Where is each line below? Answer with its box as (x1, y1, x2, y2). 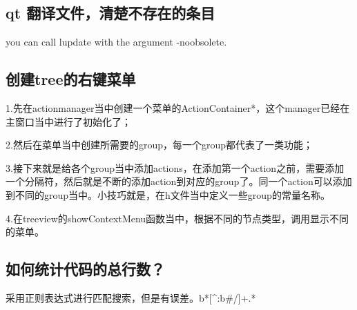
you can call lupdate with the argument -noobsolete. (6, 35, 227, 49)
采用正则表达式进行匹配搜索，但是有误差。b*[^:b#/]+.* (6, 290, 256, 304)
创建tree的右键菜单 (6, 68, 136, 90)
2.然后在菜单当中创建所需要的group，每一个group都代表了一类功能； (6, 137, 313, 152)
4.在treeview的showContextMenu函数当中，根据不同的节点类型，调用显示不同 (6, 211, 349, 225)
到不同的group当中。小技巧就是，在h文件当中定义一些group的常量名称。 (6, 187, 330, 202)
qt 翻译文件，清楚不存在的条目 (6, 2, 215, 23)
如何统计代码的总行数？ (6, 258, 165, 280)
